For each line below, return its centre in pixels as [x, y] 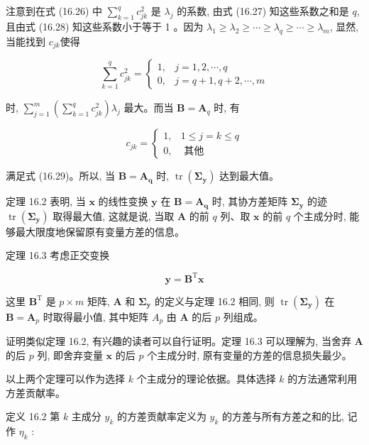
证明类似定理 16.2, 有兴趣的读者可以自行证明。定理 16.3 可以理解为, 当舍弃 [178, 341]
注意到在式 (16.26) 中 [54, 11]
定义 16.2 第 [33, 416]
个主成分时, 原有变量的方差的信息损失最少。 [249, 355]
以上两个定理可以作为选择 [65, 379]
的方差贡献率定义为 [161, 416]
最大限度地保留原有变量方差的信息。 [100, 231]
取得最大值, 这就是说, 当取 [114, 215]
